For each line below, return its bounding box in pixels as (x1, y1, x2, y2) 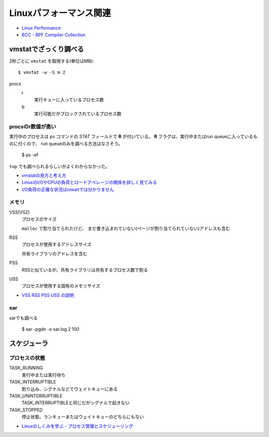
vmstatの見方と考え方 (21, 172, 67, 178)
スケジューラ (9, 339, 48, 348)
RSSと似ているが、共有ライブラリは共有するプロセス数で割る (21, 267, 148, 273)
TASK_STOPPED (9, 407, 43, 413)
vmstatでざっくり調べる (9, 45, 84, 53)
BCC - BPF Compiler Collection (21, 31, 86, 37)
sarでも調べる (9, 315, 38, 321)
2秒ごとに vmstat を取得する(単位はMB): (9, 58, 94, 64)
